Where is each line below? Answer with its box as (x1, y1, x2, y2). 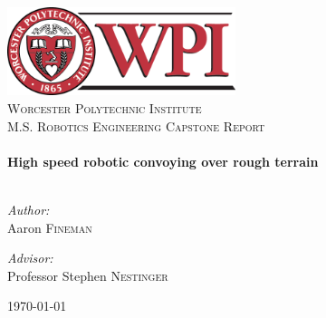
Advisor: (7, 248, 53, 267)
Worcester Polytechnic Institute (7, 99, 202, 118)
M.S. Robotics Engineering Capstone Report (7, 116, 265, 135)
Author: (7, 200, 50, 219)
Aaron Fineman (7, 217, 92, 236)
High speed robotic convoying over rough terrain (7, 151, 319, 170)
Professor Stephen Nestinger (7, 265, 168, 284)
